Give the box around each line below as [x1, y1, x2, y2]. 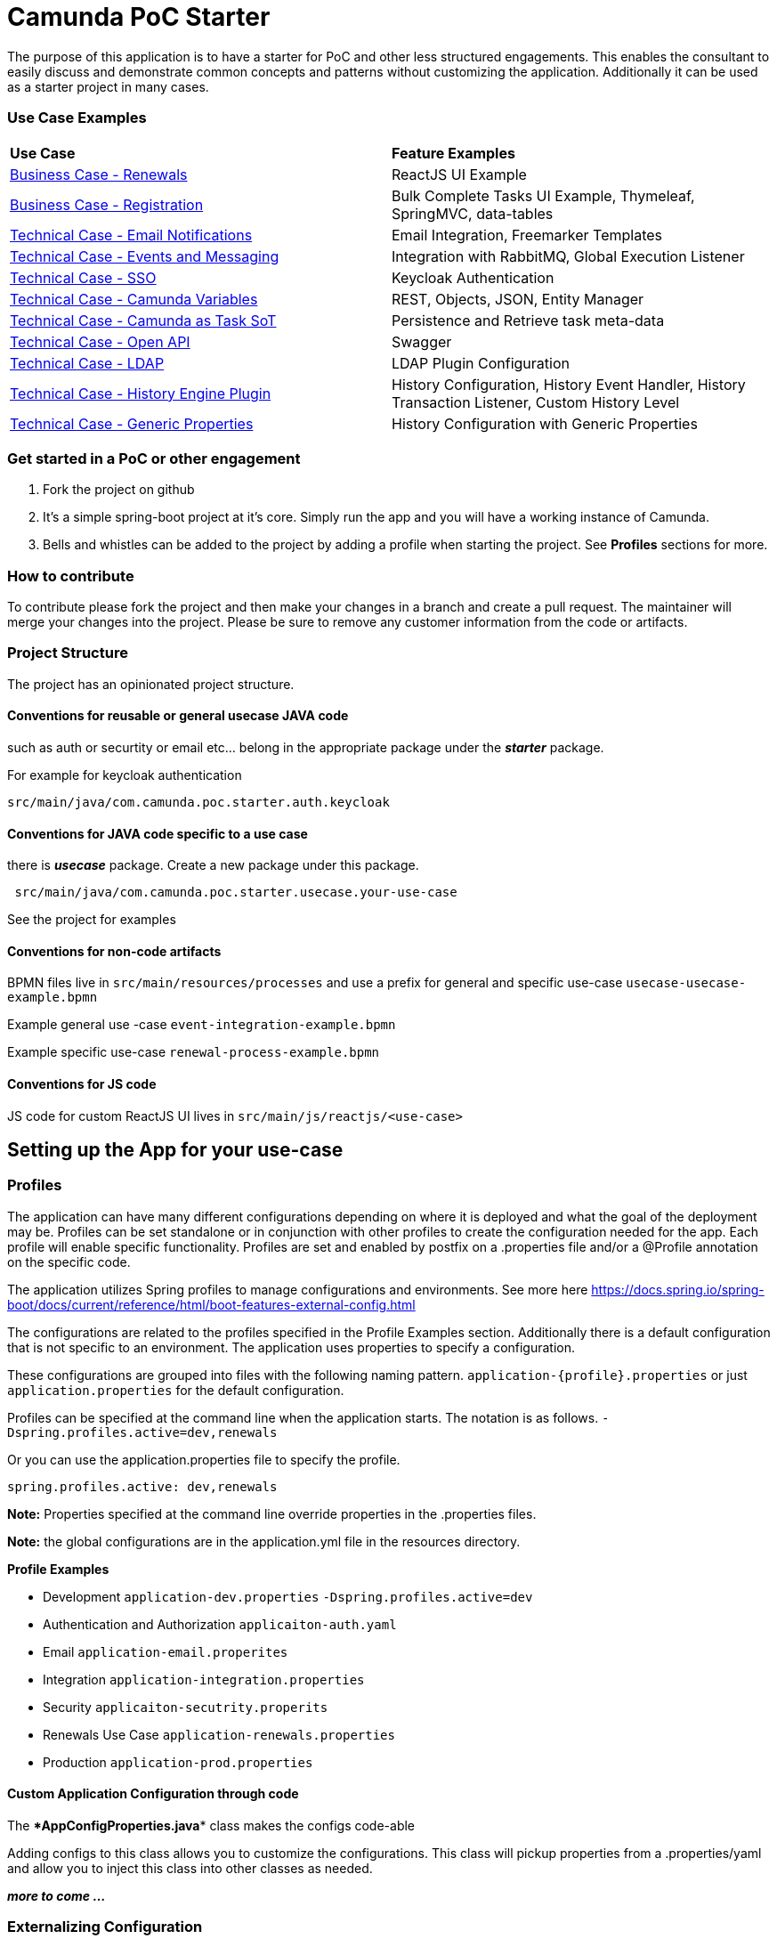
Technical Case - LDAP [10, 353, 165, 372]
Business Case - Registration [10, 195, 204, 214]
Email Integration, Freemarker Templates [392, 225, 662, 244]
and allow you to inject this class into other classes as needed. [7, 1861, 373, 1877]
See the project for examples [7, 912, 176, 928]
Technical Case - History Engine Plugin [10, 384, 271, 402]
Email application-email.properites [43, 1643, 288, 1659]
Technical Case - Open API [10, 332, 190, 351]
